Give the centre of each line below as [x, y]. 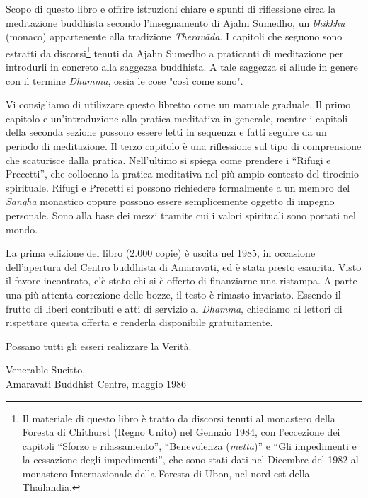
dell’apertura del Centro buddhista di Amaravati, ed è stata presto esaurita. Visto [184, 266]
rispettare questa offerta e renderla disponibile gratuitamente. [139, 322]
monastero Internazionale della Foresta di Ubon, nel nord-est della [166, 473]
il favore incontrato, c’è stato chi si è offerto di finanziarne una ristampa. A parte [182, 280]
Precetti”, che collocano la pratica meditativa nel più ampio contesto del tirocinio [182, 174]
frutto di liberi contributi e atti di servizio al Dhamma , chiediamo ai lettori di [174, 308]
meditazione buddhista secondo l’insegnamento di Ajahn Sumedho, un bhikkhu [176, 22]
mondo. [22, 229]
